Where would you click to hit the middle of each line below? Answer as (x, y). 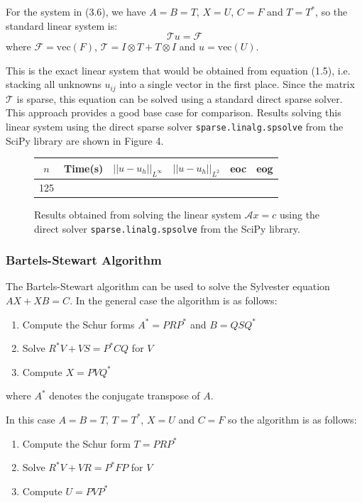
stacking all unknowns (54, 84)
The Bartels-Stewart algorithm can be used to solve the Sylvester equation (168, 286)
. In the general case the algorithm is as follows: (174, 300)
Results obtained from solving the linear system (138, 214)
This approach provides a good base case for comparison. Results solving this (174, 112)
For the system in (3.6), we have (76, 11)
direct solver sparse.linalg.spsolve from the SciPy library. (167, 228)
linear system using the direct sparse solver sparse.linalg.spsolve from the (175, 127)
